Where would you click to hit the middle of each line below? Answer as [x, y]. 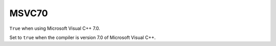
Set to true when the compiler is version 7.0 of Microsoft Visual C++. [83, 37]
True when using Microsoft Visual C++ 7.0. [55, 28]
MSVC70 [29, 13]
